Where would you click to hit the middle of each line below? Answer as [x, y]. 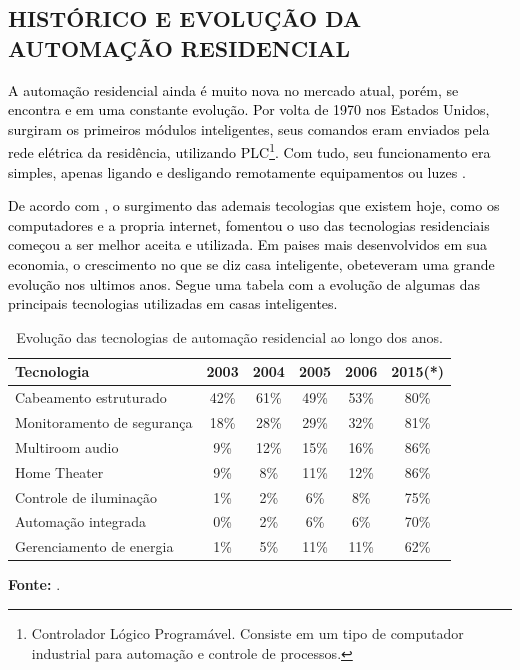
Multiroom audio [67, 446]
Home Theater [59, 471]
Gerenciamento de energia [94, 546]
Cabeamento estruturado [91, 397]
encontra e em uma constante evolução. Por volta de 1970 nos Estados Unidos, [249, 109]
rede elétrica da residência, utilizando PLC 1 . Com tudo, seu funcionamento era [249, 151]
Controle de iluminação [86, 496]
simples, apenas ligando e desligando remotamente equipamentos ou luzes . [237, 171]
